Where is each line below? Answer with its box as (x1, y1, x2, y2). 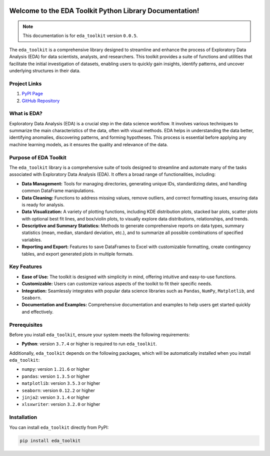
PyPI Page (21, 91, 43, 97)
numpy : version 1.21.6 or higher (21, 366, 90, 372)
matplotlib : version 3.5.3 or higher (21, 380, 100, 386)
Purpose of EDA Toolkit (9, 154, 67, 161)
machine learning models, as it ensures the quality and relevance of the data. (9, 141, 168, 147)
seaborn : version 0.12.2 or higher (21, 387, 95, 393)
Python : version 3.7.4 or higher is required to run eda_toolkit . (21, 341, 157, 347)
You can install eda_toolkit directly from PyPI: (9, 424, 109, 430)
